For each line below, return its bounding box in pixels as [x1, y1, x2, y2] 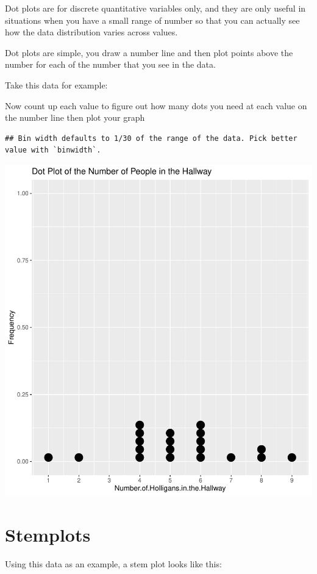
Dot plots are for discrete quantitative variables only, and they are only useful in [5, 2, 306, 14]
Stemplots [5, 522, 91, 547]
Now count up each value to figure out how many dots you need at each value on [5, 99, 307, 112]
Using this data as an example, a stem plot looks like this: [5, 557, 222, 570]
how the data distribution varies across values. [5, 26, 178, 38]
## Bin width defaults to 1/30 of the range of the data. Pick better [5, 134, 297, 143]
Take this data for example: [5, 78, 108, 91]
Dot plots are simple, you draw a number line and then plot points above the [5, 46, 293, 59]
